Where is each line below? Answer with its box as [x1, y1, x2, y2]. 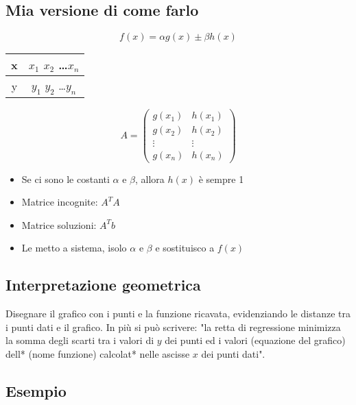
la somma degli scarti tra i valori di [5, 333, 154, 347]
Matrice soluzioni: [21, 217, 97, 232]
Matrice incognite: [21, 195, 98, 209]
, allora [134, 171, 165, 186]
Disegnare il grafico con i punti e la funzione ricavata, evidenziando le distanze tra [5, 306, 351, 321]
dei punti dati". [201, 346, 265, 360]
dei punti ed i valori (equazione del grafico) [165, 333, 346, 347]
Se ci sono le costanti [21, 171, 110, 186]
